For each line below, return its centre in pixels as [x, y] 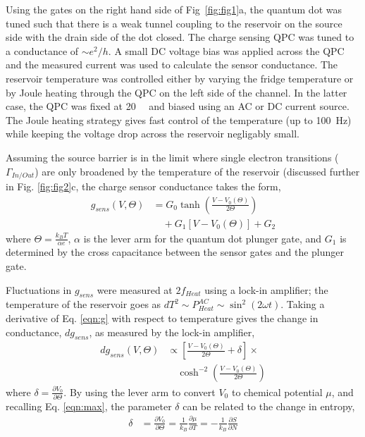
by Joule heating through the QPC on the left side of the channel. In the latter [177, 92]
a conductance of [42, 50]
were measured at [135, 289]
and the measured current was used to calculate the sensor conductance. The [172, 64]
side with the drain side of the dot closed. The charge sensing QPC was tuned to [180, 37]
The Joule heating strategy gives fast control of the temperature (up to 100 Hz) [179, 119]
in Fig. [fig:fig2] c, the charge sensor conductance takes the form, [143, 186]
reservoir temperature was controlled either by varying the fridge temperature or [180, 78]
